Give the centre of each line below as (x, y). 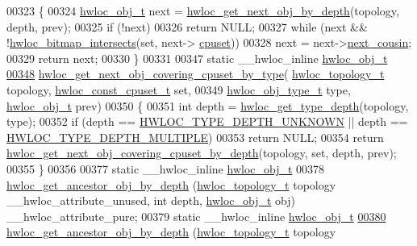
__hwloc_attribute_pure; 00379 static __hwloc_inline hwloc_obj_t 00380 (196, 216)
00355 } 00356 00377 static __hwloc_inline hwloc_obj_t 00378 (166, 168)
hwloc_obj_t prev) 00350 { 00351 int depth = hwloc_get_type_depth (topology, (208, 105)
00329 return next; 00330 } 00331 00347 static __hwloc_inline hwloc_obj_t (197, 58)
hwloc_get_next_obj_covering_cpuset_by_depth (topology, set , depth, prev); (202, 153)
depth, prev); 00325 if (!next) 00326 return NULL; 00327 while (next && (187, 26)
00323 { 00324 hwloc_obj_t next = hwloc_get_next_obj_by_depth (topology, (203, 10)
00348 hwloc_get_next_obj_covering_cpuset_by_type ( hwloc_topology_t (196, 74)
